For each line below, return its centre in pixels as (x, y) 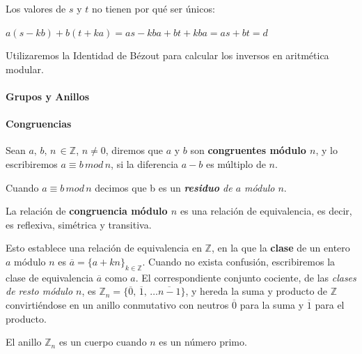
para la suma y (272, 304)
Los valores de (36, 8)
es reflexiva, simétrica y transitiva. (79, 224)
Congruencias (39, 124)
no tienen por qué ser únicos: (154, 8)
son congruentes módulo (248, 150)
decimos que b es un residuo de (164, 187)
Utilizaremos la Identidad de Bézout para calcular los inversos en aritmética (167, 55)
